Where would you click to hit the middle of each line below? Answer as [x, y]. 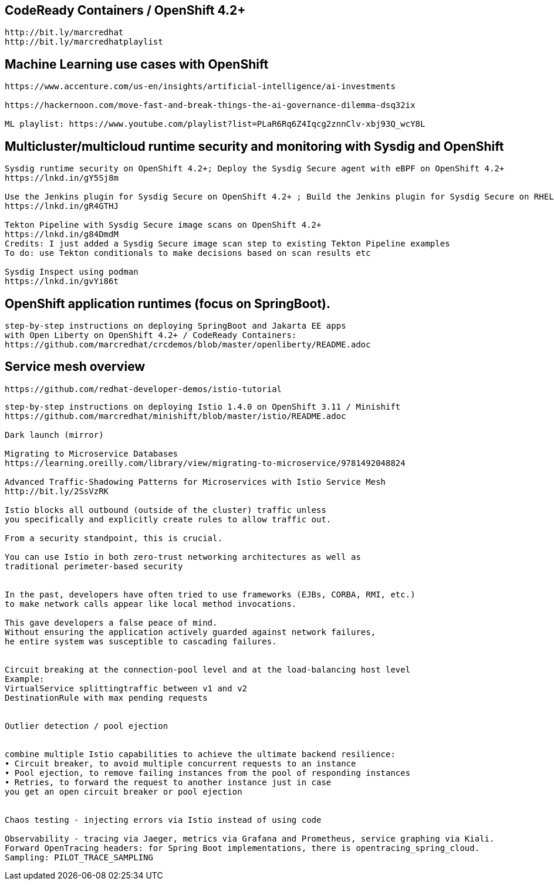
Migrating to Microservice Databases [92, 453]
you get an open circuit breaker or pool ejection [124, 791]
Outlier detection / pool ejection [87, 726]
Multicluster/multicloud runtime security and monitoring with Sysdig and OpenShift [254, 146]
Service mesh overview [75, 367]
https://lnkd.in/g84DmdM [62, 234]
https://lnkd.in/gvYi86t [62, 281]
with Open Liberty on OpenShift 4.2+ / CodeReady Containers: [151, 335]
